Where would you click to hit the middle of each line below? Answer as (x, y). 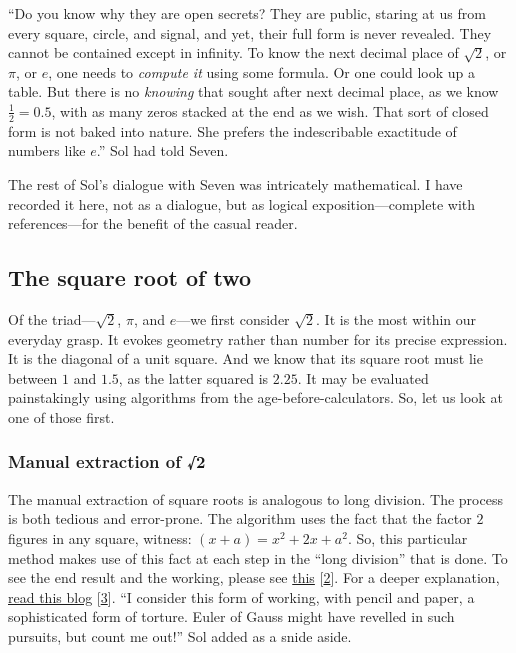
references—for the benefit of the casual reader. (153, 223)
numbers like (47, 150)
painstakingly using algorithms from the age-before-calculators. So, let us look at (255, 397)
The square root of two (130, 277)
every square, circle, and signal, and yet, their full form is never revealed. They (250, 32)
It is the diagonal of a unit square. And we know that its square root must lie (245, 358)
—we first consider (233, 318)
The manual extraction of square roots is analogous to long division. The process (255, 498)
